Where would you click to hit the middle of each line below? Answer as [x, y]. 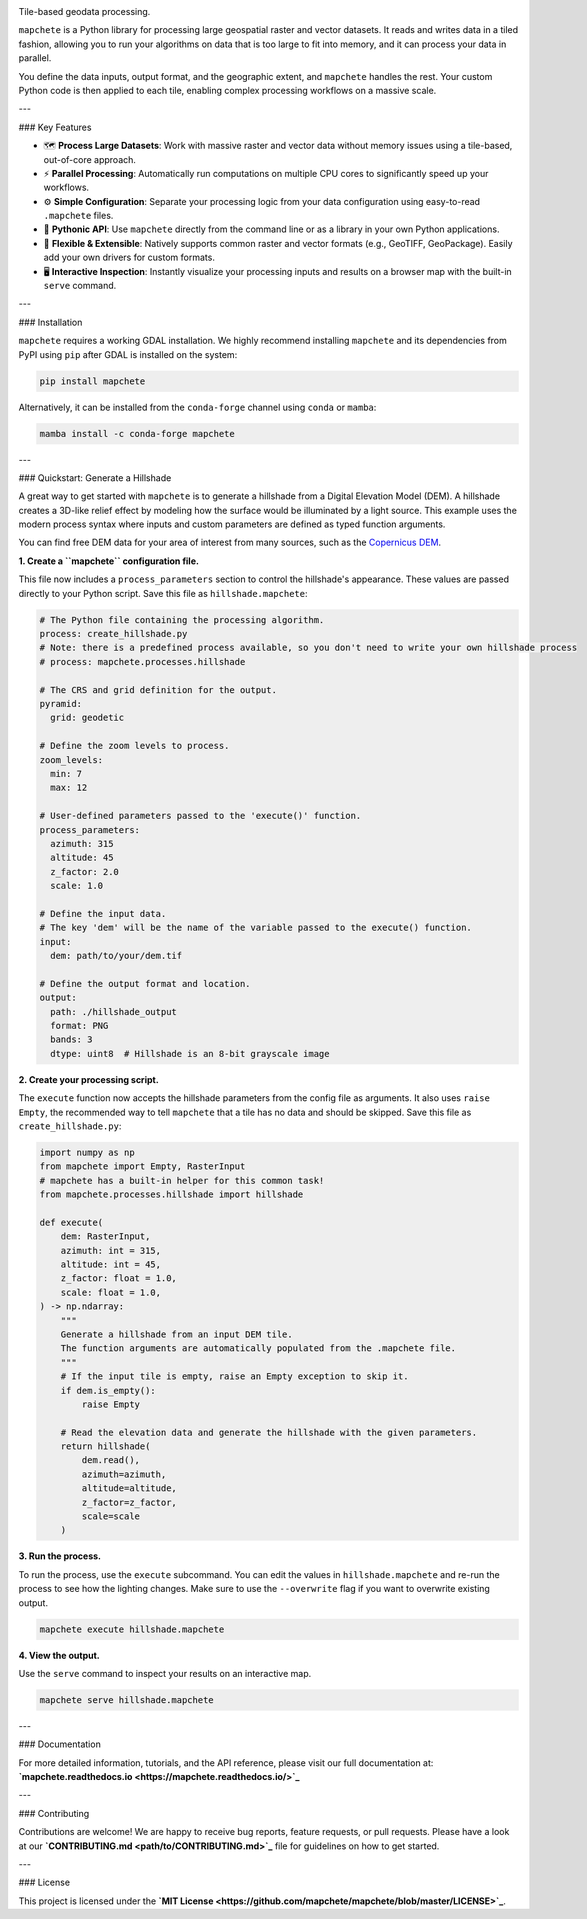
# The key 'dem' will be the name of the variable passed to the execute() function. [255, 928]
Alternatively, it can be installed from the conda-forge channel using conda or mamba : [197, 407]
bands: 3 [71, 1039]
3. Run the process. [60, 1556]
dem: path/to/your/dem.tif [116, 956]
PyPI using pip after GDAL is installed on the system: [128, 354]
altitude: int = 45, [111, 1264]
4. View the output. [59, 1655]
